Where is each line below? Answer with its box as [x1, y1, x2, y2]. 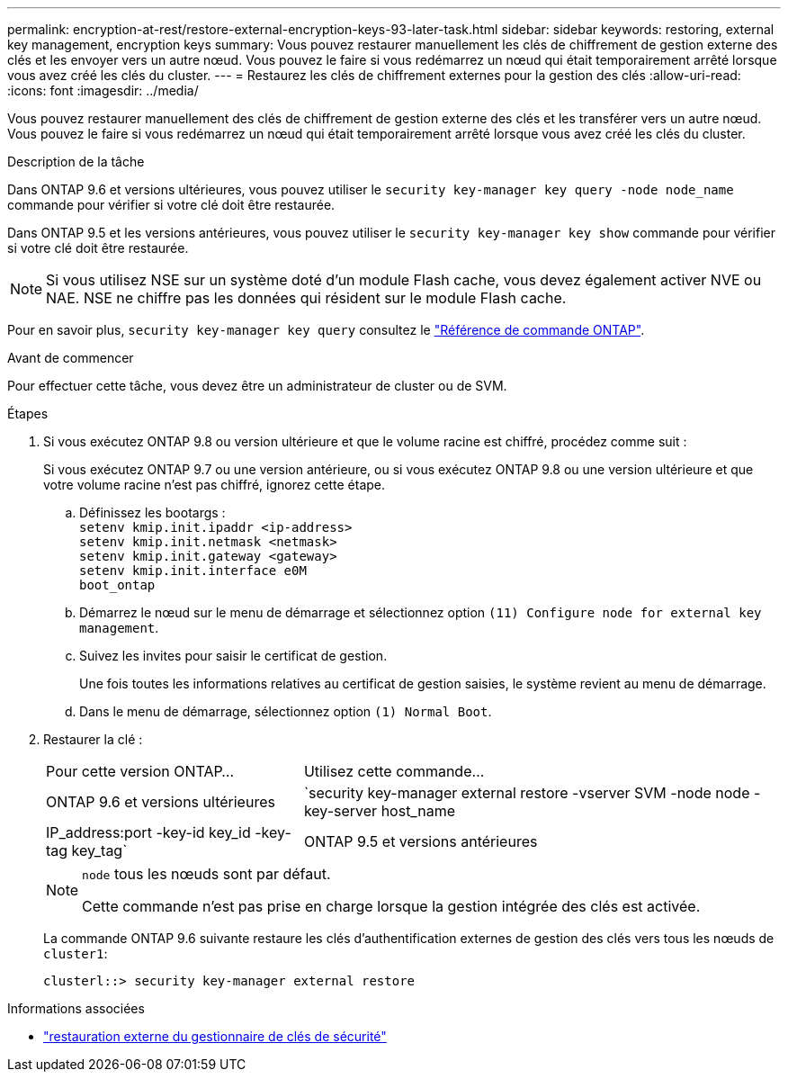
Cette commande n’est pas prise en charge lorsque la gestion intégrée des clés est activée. [82, 897, 701, 915]
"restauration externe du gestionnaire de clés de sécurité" [43, 1029, 387, 1044]
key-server [303, 802, 378, 820]
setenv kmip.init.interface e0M [79, 563, 307, 578]
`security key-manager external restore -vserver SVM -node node [303, 784, 750, 802]
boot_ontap [79, 578, 156, 592]
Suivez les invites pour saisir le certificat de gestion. [79, 648, 388, 663]
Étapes [7, 406, 49, 421]
